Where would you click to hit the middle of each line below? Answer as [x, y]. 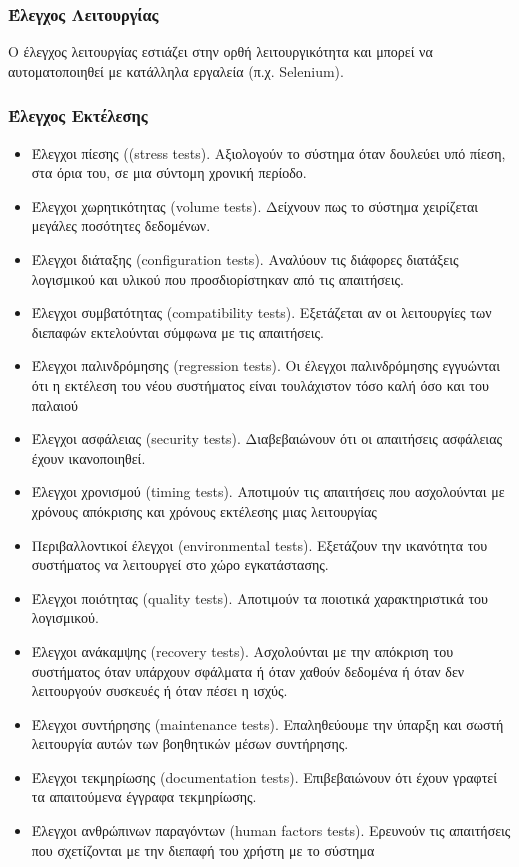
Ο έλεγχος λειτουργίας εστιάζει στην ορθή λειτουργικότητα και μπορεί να [220, 51]
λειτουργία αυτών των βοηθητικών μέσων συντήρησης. [190, 743]
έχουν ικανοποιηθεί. [88, 457]
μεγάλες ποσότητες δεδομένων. [121, 225]
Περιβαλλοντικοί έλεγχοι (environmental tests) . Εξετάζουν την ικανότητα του [259, 544]
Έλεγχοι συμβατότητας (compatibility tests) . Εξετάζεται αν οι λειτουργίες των [261, 312]
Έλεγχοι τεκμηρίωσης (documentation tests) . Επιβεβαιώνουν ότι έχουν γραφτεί [264, 776]
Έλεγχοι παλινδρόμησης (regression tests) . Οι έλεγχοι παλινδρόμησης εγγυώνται [265, 365]
